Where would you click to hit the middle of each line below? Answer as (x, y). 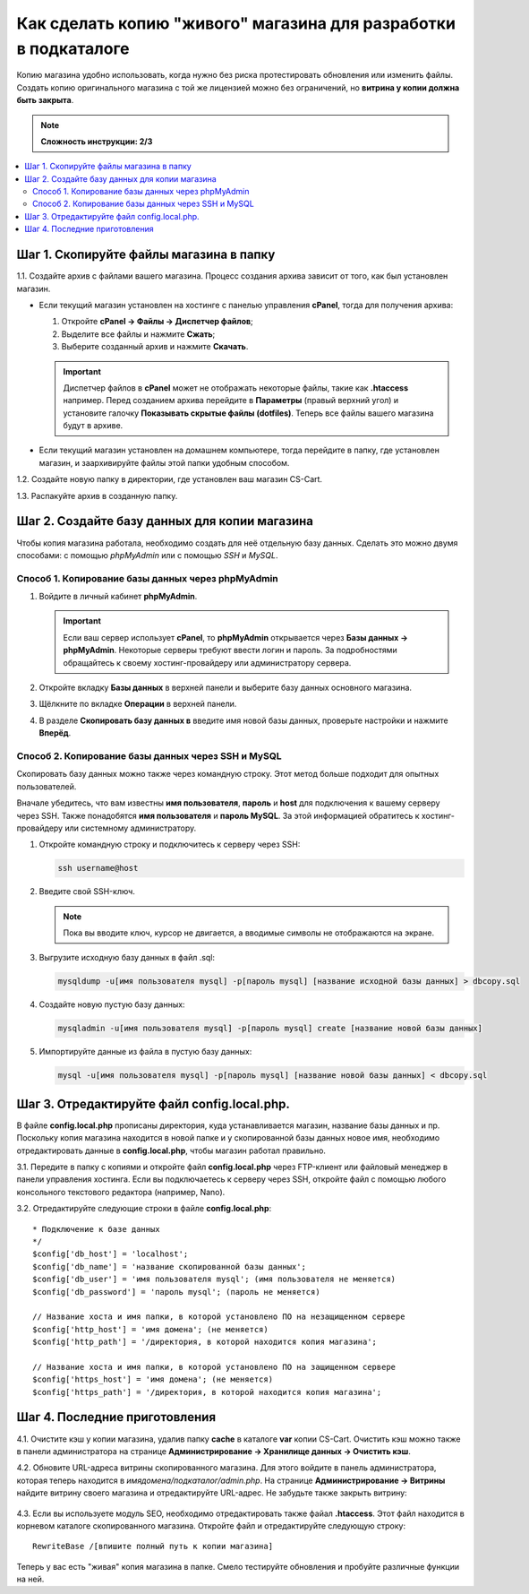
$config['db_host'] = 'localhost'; (111, 1254)
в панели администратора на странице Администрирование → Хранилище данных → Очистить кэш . (213, 1451)
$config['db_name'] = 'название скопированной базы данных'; (169, 1267)
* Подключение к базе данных (96, 1229)
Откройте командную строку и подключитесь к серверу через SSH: (170, 844)
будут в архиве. (93, 426)
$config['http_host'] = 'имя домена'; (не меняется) (150, 1329)
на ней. (30, 1579)
